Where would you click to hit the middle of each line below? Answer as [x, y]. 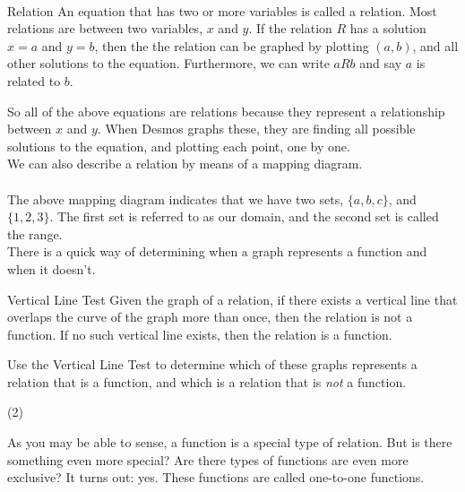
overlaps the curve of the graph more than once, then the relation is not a [210, 317]
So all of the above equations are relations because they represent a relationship [226, 111]
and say [381, 63]
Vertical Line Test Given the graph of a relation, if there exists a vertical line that [232, 299]
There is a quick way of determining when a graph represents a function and [217, 251]
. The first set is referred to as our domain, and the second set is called [244, 216]
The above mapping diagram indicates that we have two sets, [176, 199]
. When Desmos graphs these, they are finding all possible [256, 129]
